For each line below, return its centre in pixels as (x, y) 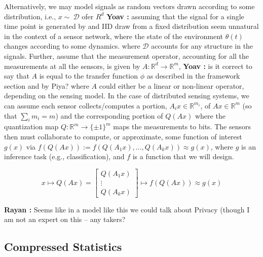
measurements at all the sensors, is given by (72, 66)
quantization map (31, 126)
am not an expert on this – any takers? (65, 219)
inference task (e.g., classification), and (64, 156)
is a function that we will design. (183, 156)
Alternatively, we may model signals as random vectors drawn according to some (129, 6)
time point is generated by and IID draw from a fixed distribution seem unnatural (131, 26)
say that (17, 76)
